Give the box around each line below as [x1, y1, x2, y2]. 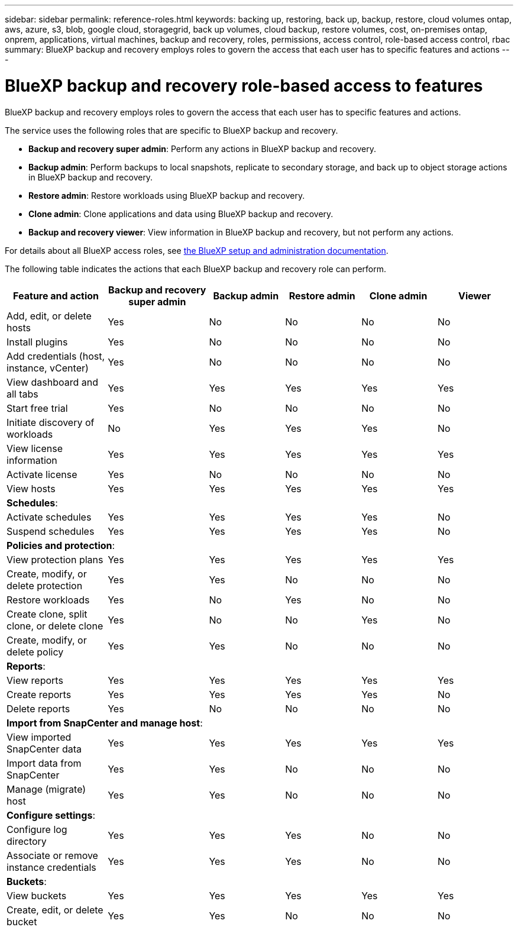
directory [7, 835, 47, 847]
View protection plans [7, 553, 103, 566]
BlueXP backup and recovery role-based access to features [5, 75, 483, 96]
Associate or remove [7, 849, 98, 861]
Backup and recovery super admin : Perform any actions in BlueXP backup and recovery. [28, 143, 377, 154]
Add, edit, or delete [7, 309, 92, 322]
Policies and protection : [7, 539, 115, 551]
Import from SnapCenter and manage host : [7, 716, 203, 729]
